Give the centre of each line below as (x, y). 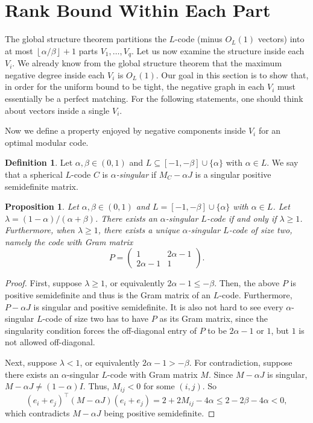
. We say (283, 162)
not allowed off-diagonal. (50, 342)
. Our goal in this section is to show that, (232, 74)
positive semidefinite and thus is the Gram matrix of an (108, 295)
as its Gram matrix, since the (214, 318)
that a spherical (34, 174)
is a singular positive (233, 174)
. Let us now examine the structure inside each (218, 50)
